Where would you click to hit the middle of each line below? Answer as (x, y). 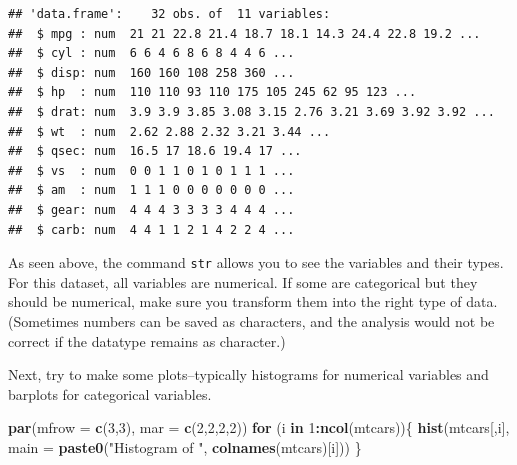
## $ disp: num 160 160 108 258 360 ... (151, 72)
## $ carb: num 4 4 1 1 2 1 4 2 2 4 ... (151, 229)
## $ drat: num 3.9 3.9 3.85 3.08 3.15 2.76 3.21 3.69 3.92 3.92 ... (251, 111)
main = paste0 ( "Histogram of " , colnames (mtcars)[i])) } (185, 446)
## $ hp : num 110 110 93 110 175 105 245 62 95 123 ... (212, 92)
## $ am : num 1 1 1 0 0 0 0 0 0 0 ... (151, 190)
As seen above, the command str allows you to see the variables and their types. (256, 262)
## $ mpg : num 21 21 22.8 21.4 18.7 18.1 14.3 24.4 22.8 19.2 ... (244, 33)
